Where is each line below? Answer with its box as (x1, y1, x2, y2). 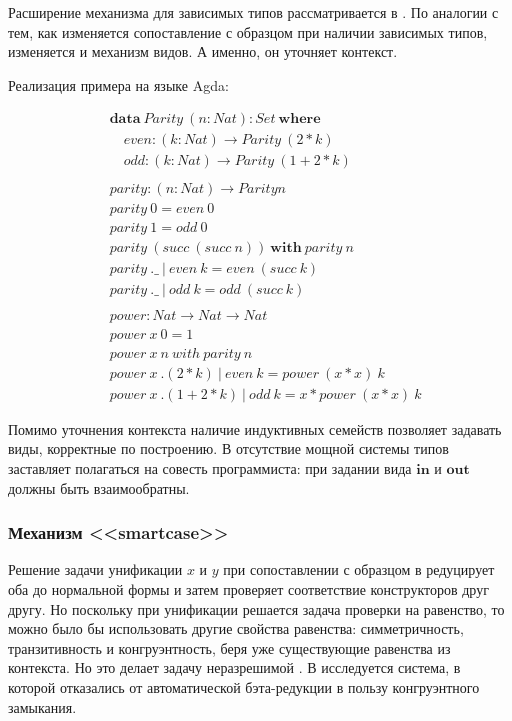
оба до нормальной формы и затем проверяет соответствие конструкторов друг (8, 579, 489, 600)
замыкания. (8, 696, 77, 717)
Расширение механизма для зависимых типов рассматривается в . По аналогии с (8, 2, 499, 22)
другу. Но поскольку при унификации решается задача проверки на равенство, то (8, 598, 505, 619)
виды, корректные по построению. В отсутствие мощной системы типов (8, 438, 449, 459)
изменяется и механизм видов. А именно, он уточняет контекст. (8, 41, 398, 62)
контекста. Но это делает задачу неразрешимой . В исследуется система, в (8, 657, 461, 678)
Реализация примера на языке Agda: (8, 74, 229, 95)
